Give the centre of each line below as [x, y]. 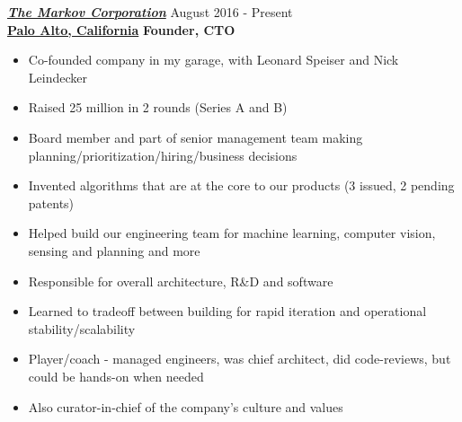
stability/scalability [82, 328]
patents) [51, 202]
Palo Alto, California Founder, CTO [121, 29]
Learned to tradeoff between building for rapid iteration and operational [227, 311]
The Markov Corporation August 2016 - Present [150, 12]
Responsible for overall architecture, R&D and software [181, 281]
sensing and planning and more [114, 250]
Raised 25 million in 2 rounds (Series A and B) [158, 107]
